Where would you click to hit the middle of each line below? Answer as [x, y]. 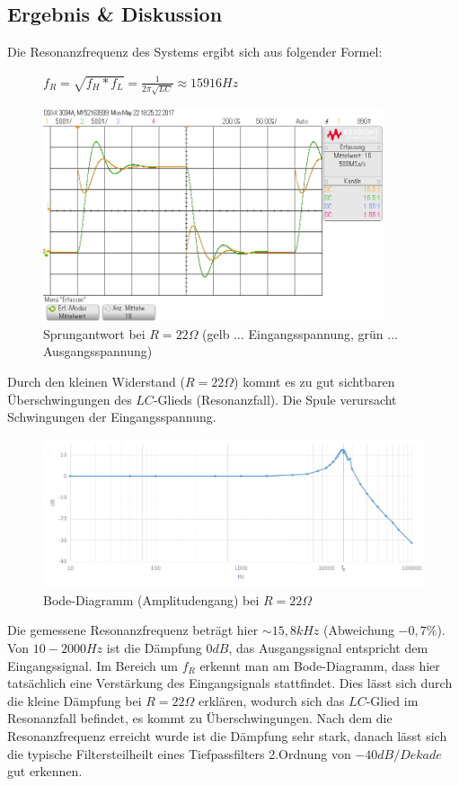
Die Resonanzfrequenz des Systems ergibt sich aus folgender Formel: [195, 52]
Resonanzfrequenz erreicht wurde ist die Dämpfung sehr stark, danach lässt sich [227, 735]
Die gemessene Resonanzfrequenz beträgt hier [133, 630]
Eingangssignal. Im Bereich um [93, 665]
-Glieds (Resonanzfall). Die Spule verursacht [275, 399]
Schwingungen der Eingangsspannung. [112, 417]
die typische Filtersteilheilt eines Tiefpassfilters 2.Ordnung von [179, 753]
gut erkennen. [45, 771]
